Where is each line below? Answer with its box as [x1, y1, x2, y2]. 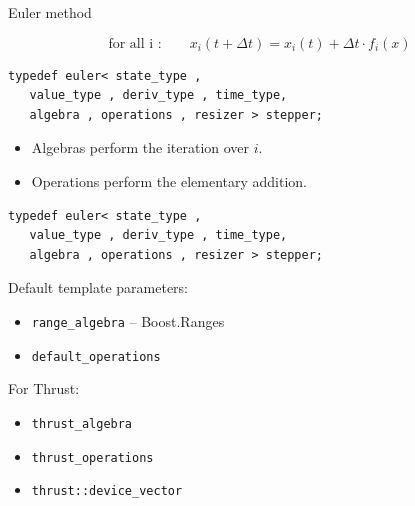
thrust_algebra [31, 416, 133, 431]
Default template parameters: [8, 277, 189, 298]
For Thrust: [8, 378, 80, 399]
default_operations [31, 349, 161, 364]
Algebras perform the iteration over [31, 137, 250, 158]
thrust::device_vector [31, 484, 183, 499]
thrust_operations [31, 450, 154, 465]
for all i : [108, 36, 162, 51]
